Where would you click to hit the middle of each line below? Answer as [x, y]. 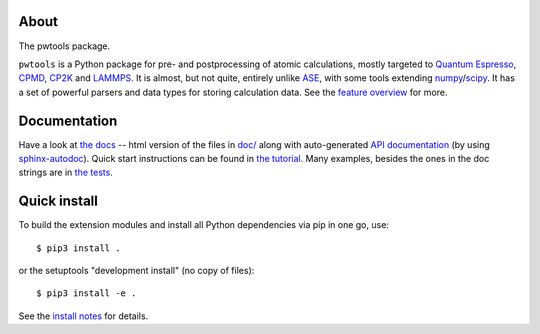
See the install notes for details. [83, 316]
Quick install [58, 201]
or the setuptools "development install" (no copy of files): [136, 271]
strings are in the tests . [66, 172]
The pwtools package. [64, 46]
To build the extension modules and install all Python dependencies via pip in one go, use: [204, 225]
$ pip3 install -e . [86, 293]
